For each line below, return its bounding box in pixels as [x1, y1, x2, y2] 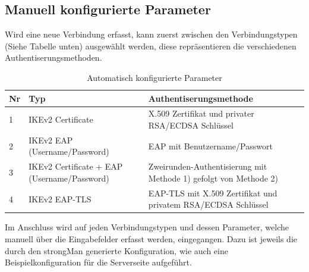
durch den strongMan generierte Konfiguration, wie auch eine [5, 244, 228, 257]
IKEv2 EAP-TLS [29, 192, 92, 205]
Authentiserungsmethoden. [5, 51, 102, 64]
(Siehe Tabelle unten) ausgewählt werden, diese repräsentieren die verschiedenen [5, 39, 297, 52]
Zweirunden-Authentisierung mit [148, 160, 267, 173]
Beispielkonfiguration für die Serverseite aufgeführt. [5, 256, 192, 268]
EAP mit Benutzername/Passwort [148, 139, 273, 152]
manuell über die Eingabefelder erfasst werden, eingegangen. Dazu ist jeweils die [5, 233, 298, 245]
